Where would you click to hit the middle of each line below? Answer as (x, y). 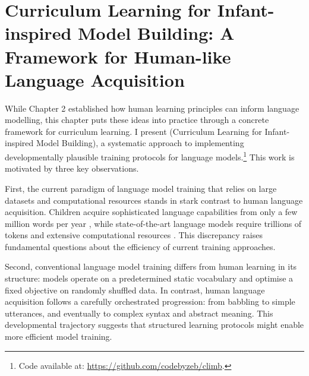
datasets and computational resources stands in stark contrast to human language (154, 200)
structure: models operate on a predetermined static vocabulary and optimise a (149, 278)
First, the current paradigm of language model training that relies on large (141, 188)
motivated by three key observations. (72, 168)
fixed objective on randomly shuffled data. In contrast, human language (135, 290)
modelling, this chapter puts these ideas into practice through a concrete (137, 120)
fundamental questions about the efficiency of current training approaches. (140, 246)
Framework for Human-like (118, 56)
